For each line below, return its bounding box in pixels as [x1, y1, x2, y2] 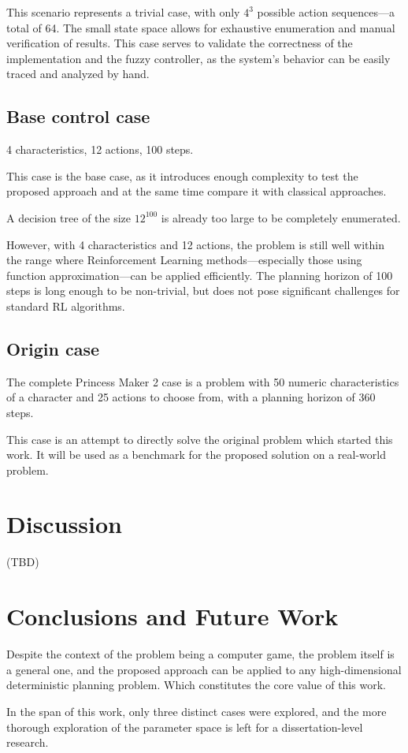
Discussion [6, 508, 122, 540]
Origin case [6, 336, 100, 360]
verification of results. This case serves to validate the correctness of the [6, 35, 353, 51]
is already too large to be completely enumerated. [161, 209, 401, 226]
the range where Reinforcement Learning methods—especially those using [6, 252, 362, 268]
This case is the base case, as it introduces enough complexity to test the [6, 167, 358, 184]
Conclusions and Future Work [6, 600, 339, 632]
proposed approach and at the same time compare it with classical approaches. [6, 183, 387, 199]
